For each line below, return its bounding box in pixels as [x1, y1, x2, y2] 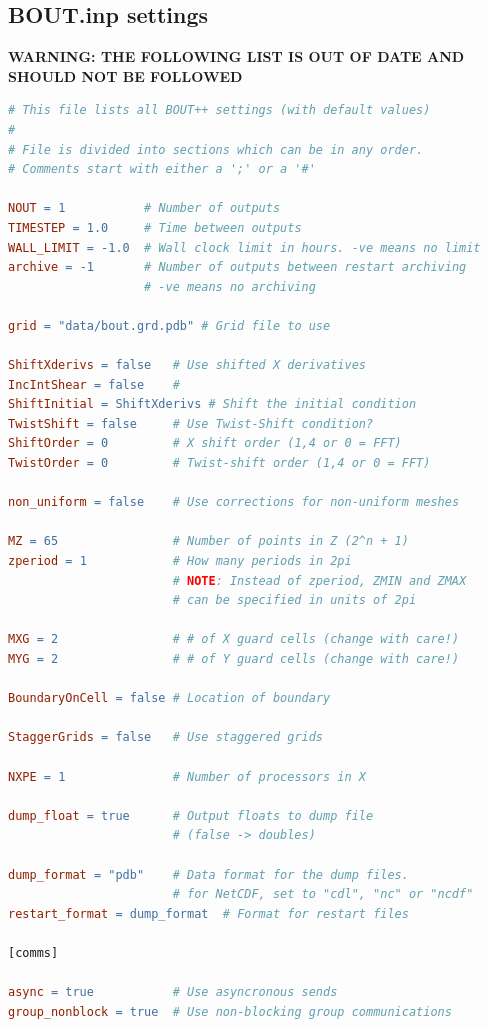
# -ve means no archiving [144, 279, 316, 294]
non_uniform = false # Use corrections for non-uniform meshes [8, 495, 460, 510]
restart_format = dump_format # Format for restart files [8, 906, 409, 921]
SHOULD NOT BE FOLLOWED [8, 65, 243, 86]
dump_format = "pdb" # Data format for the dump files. [8, 867, 409, 882]
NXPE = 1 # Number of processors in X [8, 769, 366, 784]
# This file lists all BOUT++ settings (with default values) [8, 103, 431, 118]
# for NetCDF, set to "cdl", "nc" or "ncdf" [172, 887, 474, 902]
